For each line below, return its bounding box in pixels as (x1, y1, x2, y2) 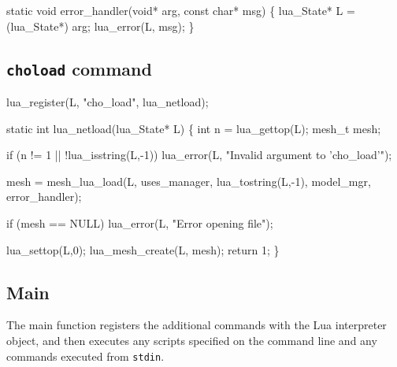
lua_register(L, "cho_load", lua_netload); (6, 93, 209, 109)
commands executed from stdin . (6, 347, 165, 364)
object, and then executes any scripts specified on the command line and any (6, 332, 377, 348)
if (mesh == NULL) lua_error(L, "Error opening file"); (6, 214, 273, 231)
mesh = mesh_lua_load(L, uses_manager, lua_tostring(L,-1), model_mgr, (6, 172, 371, 189)
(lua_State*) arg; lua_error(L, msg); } (6, 17, 195, 34)
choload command (6, 56, 152, 80)
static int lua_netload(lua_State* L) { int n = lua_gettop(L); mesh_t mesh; (6, 120, 381, 136)
